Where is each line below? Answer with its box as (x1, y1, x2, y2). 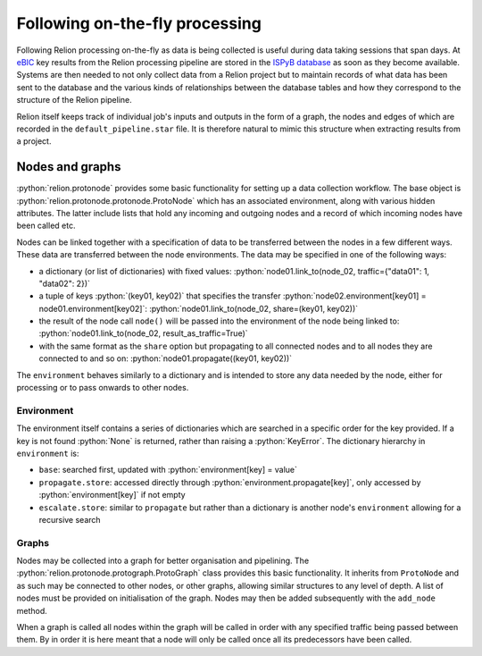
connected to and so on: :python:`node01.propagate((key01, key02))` (38, 353, 293, 364)
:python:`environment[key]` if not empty (38, 490, 187, 500)
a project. (16, 136, 52, 147)
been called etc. (16, 220, 76, 231)
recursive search (38, 514, 102, 525)
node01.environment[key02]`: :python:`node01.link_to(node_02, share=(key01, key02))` (38, 303, 359, 314)
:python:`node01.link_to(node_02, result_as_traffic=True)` (38, 328, 249, 339)
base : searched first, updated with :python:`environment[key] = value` (38, 465, 298, 475)
